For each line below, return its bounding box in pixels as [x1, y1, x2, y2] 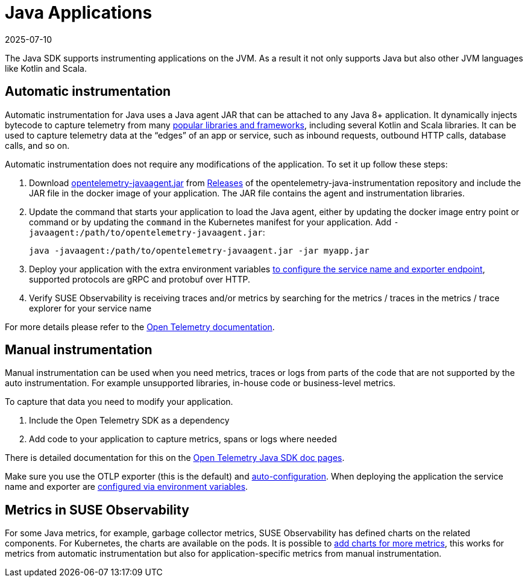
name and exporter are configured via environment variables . [5, 481, 248, 492]
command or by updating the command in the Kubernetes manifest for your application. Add [29, 216, 392, 227]
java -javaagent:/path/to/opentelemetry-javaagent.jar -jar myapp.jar [29, 245, 369, 255]
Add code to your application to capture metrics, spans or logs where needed [29, 434, 337, 445]
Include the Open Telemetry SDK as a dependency [29, 415, 230, 426]
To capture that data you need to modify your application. [5, 396, 233, 407]
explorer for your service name [29, 302, 152, 313]
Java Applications [5, 2, 152, 23]
